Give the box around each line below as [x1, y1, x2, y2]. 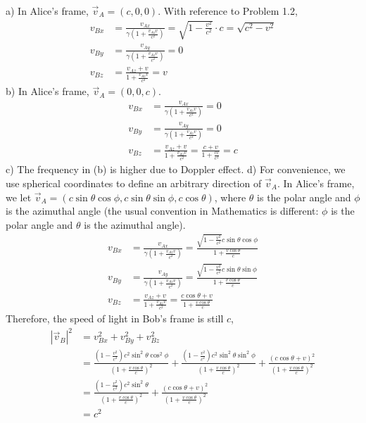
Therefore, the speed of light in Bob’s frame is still [6, 311, 224, 326]
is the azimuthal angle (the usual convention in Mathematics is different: [6, 203, 319, 218]
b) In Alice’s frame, [6, 84, 89, 99]
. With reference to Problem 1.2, [158, 4, 298, 18]
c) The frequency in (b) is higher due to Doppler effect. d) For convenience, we [6, 162, 346, 177]
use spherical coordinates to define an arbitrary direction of [6, 175, 262, 190]
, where [214, 189, 246, 204]
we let [6, 189, 32, 204]
